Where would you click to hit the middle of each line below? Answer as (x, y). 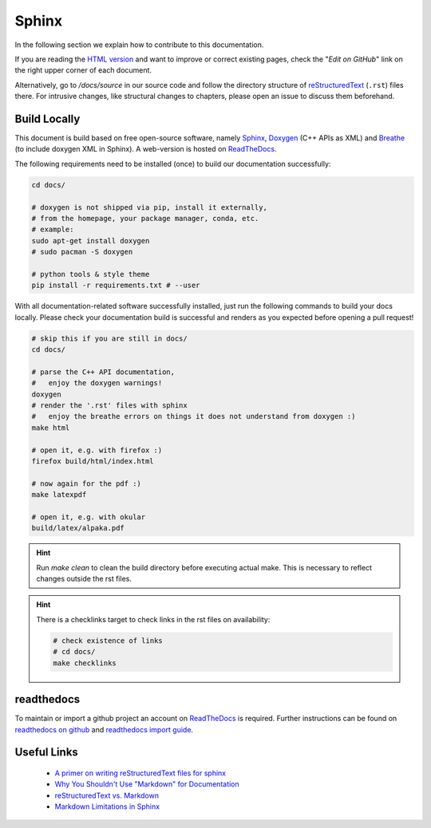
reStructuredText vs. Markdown (107, 795)
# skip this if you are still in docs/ (109, 338)
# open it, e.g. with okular (89, 517)
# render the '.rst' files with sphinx (109, 406)
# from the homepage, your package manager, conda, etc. (145, 218)
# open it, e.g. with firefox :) (97, 450)
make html (51, 428)
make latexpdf (59, 495)
